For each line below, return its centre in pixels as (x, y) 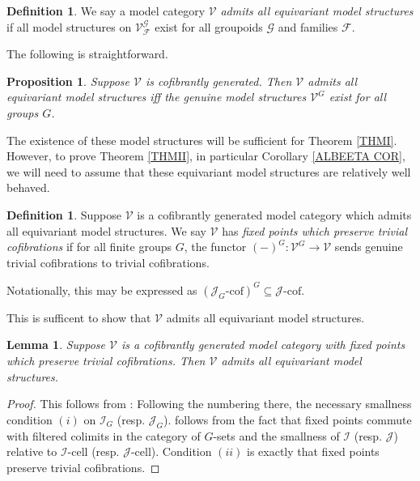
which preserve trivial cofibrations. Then (106, 360)
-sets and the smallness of (276, 435)
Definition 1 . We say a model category (106, 11)
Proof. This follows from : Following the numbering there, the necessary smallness (209, 404)
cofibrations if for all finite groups (89, 247)
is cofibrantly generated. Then (218, 81)
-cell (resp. (93, 451)
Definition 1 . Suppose (64, 214)
